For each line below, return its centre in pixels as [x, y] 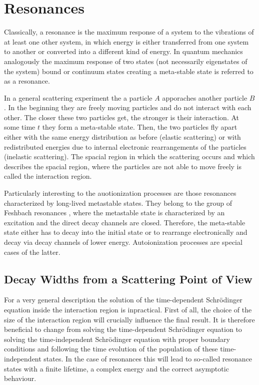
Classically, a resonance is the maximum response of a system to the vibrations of [129, 32]
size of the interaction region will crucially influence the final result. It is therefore [129, 319]
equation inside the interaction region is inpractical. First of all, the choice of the [128, 309]
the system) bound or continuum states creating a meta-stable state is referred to [129, 71]
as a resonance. [27, 81]
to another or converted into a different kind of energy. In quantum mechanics [123, 51]
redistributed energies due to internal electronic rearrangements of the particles [125, 146]
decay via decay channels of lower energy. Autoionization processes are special [123, 242]
